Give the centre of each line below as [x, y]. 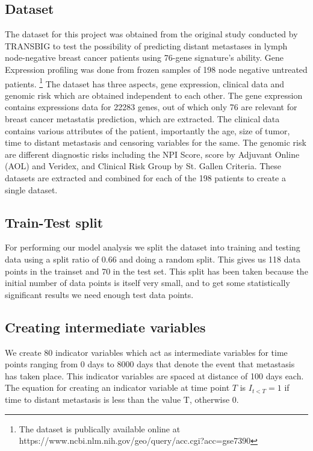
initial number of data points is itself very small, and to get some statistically [147, 283]
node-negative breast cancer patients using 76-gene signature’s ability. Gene [144, 58]
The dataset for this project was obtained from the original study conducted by [151, 34]
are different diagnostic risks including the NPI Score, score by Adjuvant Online [152, 154]
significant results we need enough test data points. [99, 294]
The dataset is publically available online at [100, 428]
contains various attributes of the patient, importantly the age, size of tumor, [147, 130]
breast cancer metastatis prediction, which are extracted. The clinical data [142, 119]
